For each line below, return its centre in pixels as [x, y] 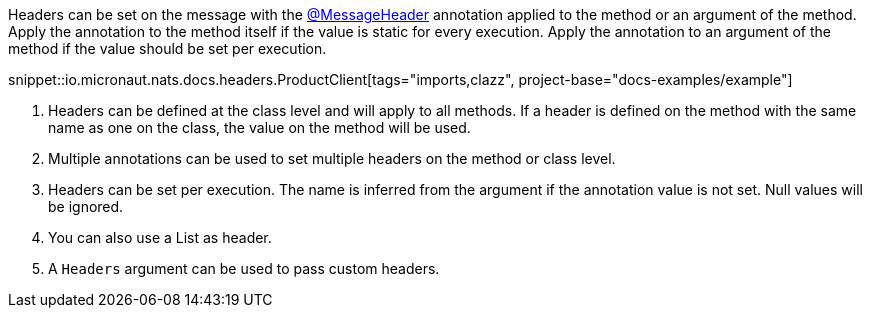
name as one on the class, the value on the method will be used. [259, 127]
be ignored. [86, 206]
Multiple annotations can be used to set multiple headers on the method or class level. [332, 158]
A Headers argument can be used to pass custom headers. [244, 268]
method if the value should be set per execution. [167, 48]
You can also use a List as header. [160, 237]
